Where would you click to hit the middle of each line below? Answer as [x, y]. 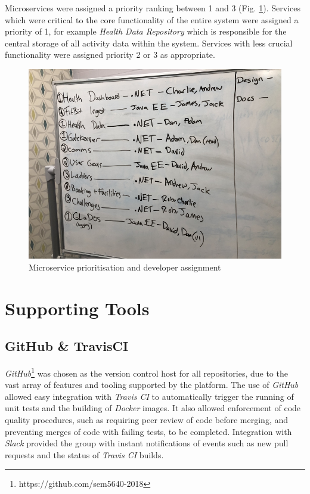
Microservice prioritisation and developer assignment [125, 267]
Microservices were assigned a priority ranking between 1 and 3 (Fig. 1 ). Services [153, 8]
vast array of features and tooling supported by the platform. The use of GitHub [152, 385]
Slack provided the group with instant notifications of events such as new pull [147, 443]
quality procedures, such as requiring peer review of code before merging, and [147, 420]
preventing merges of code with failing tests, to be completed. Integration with [148, 431]
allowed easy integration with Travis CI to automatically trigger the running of [149, 396]
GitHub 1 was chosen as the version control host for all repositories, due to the [146, 372]
